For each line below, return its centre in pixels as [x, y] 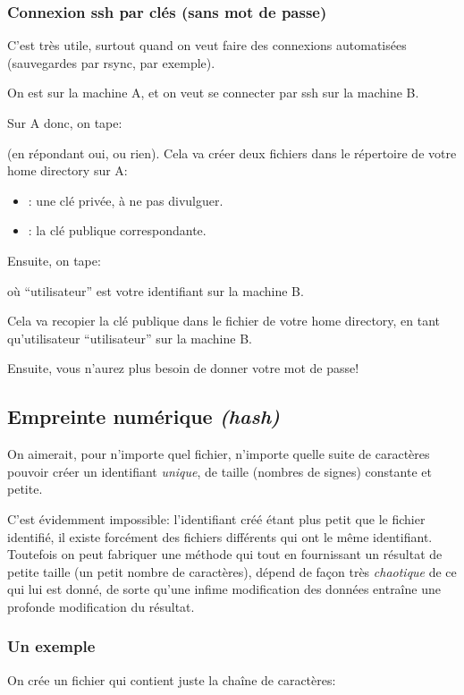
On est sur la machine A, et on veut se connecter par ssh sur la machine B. [213, 93]
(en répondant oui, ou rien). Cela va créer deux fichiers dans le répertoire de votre [232, 153]
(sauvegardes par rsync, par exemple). [111, 62]
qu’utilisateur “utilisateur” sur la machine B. [130, 338]
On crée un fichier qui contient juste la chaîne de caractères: [172, 679]
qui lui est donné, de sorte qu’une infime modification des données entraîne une [224, 589]
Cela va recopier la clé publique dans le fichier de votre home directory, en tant [224, 321]
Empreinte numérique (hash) [143, 416]
